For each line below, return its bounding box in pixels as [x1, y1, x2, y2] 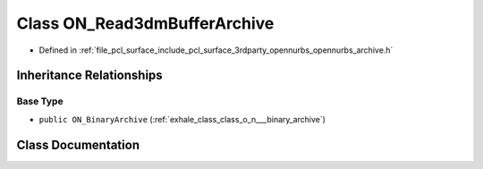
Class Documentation [16, 137, 140, 152]
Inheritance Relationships [16, 68, 163, 83]
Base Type [16, 95, 64, 107]
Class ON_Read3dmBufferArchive [16, 13, 275, 33]
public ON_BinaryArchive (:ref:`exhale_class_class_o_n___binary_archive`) [38, 114, 326, 124]
